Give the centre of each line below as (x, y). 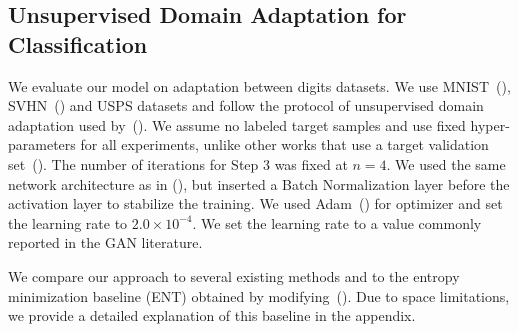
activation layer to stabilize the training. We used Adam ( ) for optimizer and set (255, 203)
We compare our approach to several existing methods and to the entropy (234, 275)
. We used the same (446, 163)
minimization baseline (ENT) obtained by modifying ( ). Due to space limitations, (259, 295)
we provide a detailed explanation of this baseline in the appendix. (212, 315)
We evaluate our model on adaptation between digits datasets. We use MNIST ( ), (259, 85)
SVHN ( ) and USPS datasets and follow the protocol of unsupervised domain (246, 105)
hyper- (490, 124)
